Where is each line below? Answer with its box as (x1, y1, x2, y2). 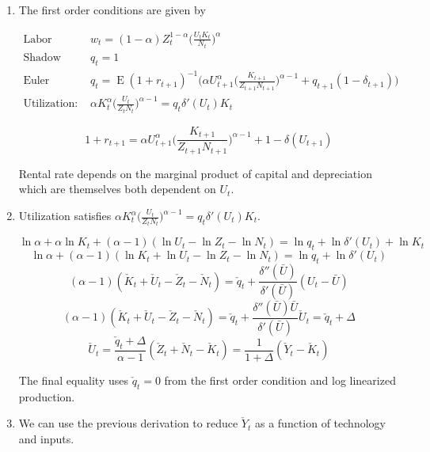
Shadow (23, 52, 61, 64)
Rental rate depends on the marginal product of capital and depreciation (18, 165, 372, 181)
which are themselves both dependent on (18, 180, 216, 197)
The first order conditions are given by (18, 2, 206, 17)
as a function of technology (254, 415, 386, 431)
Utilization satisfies (18, 207, 112, 223)
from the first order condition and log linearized (164, 371, 396, 388)
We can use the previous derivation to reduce (18, 415, 238, 431)
